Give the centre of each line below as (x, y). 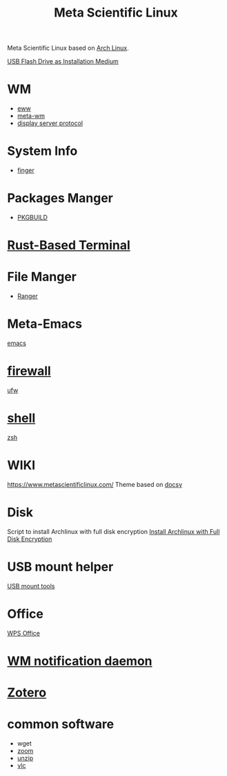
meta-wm (31, 116)
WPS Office (23, 633)
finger (26, 170)
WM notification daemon (80, 661)
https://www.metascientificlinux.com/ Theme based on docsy (95, 484)
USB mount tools (31, 586)
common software (61, 724)
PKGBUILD (32, 217)
